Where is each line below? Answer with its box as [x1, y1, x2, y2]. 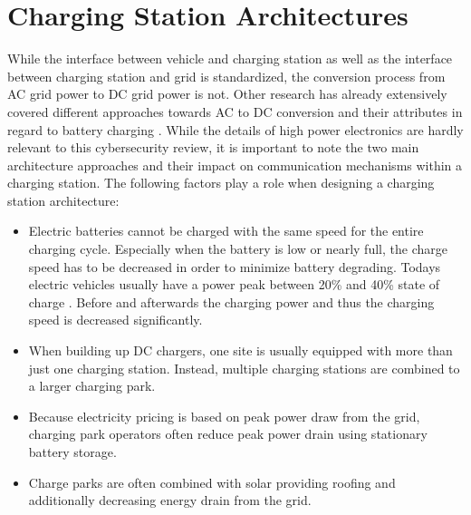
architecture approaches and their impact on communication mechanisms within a [7, 155, 463, 174]
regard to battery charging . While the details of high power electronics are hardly [7, 120, 464, 139]
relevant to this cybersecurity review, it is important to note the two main [7, 138, 419, 157]
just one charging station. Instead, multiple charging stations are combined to [28, 358, 460, 377]
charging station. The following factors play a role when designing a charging [7, 173, 435, 192]
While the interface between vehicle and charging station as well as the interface [7, 49, 453, 68]
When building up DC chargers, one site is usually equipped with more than [28, 341, 453, 360]
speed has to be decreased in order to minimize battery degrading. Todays [28, 257, 441, 276]
